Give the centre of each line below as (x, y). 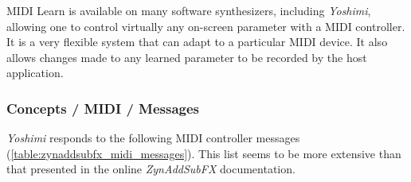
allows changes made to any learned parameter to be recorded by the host (187, 57)
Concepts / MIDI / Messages (103, 108)
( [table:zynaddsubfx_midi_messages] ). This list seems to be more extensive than (204, 153)
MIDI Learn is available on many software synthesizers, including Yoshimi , (189, 10)
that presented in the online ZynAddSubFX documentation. (151, 169)
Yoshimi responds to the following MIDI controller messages (153, 138)
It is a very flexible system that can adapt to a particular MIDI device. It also (197, 42)
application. (35, 73)
